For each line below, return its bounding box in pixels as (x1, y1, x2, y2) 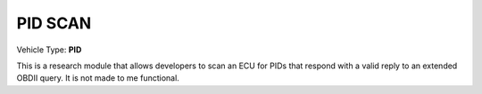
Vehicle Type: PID (16, 44, 82, 55)
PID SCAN (16, 13, 92, 33)
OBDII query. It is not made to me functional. (16, 73, 180, 83)
